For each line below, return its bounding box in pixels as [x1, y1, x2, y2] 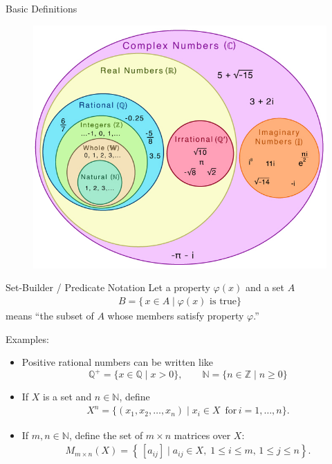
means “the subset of [6, 308, 94, 323]
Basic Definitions [6, 1, 77, 15]
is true [210, 297, 237, 307]
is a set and [43, 389, 92, 404]
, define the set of [68, 427, 143, 442]
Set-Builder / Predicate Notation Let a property [6, 280, 210, 295]
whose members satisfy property [107, 308, 244, 323]
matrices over [174, 427, 231, 442]
